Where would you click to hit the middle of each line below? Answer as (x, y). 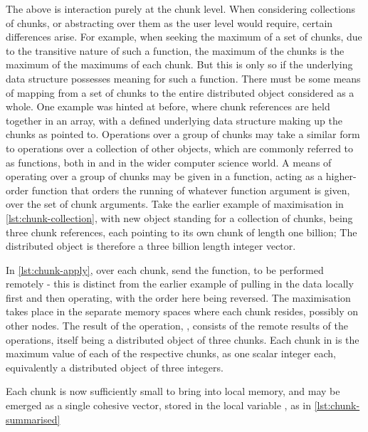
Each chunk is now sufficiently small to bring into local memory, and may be (173, 391)
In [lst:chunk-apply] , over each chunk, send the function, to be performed (165, 269)
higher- (341, 176)
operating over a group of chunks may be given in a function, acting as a (164, 176)
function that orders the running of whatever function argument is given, (191, 190)
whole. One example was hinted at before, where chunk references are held (168, 106)
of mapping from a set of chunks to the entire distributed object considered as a (180, 92)
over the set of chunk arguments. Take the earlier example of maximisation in (175, 204)
